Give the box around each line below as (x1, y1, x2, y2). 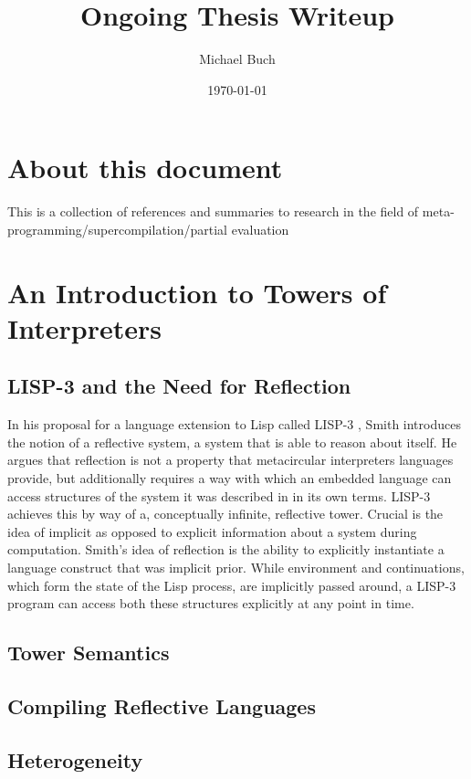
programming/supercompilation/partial (7, 219, 228, 238)
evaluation (231, 219, 289, 238)
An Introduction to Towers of (7, 273, 387, 311)
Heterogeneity (7, 745, 143, 774)
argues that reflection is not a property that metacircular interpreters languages (7, 450, 454, 469)
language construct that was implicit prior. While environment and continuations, (7, 557, 465, 576)
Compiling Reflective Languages (7, 691, 316, 720)
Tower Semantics (7, 638, 170, 667)
